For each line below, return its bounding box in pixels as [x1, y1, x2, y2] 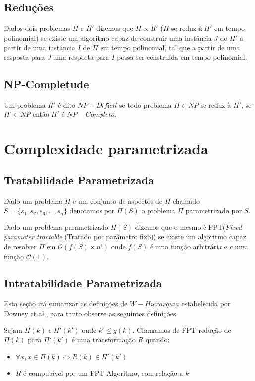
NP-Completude [4, 76, 89, 91]
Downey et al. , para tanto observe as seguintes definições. [4, 308, 178, 318]
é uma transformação [71, 334, 136, 345]
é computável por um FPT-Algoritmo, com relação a [23, 367, 183, 378]
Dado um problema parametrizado [4, 221, 108, 232]
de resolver [4, 241, 37, 251]
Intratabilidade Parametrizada [4, 275, 162, 290]
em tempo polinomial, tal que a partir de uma [100, 42, 240, 53]
